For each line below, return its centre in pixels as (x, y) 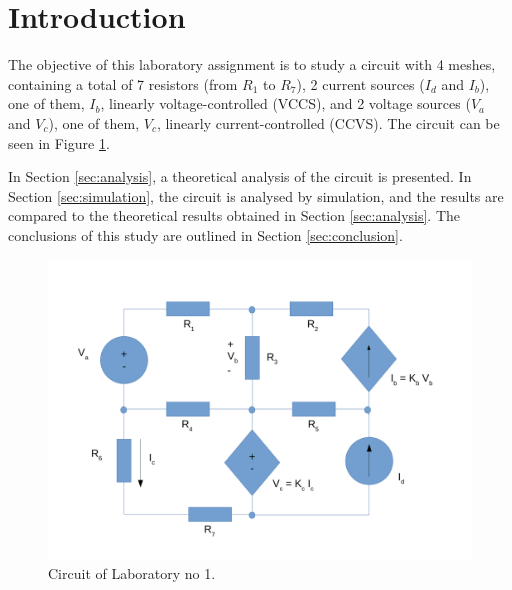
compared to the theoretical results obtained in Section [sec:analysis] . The (234, 215)
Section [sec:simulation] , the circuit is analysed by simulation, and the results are (256, 195)
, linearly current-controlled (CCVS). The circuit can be (328, 122)
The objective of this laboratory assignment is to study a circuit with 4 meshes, (252, 64)
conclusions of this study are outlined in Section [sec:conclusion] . (205, 234)
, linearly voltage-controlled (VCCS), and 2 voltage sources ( (285, 103)
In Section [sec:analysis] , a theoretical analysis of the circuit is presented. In (240, 176)
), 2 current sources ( (360, 83)
